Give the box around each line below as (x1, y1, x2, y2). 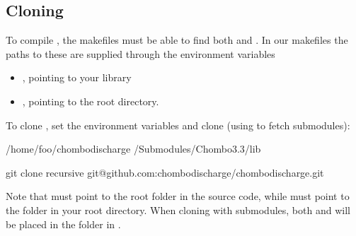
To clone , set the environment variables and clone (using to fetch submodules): (6, 117, 350, 132)
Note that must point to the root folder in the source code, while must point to (6, 189, 350, 203)
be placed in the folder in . (6, 216, 121, 231)
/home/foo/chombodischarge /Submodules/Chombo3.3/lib (6, 141, 261, 156)
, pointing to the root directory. (22, 93, 159, 108)
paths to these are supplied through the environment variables (6, 46, 275, 61)
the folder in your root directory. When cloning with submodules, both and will (6, 202, 350, 217)
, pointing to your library (22, 70, 132, 85)
